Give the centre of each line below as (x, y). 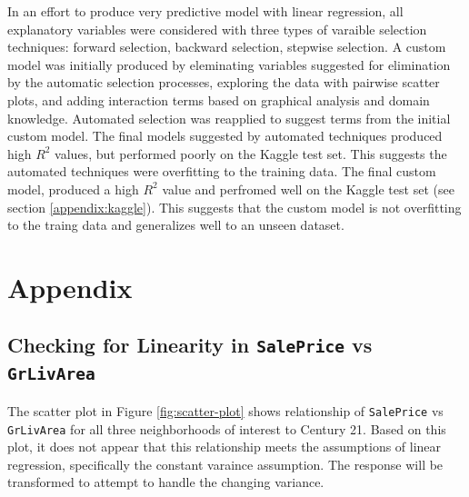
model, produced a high (73, 189)
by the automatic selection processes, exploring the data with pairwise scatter (224, 82)
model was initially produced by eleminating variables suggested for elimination (229, 64)
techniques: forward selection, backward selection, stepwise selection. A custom (227, 47)
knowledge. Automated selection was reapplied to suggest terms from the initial (229, 118)
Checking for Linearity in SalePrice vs (190, 345)
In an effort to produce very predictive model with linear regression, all (205, 11)
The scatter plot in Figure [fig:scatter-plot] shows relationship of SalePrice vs (225, 410)
